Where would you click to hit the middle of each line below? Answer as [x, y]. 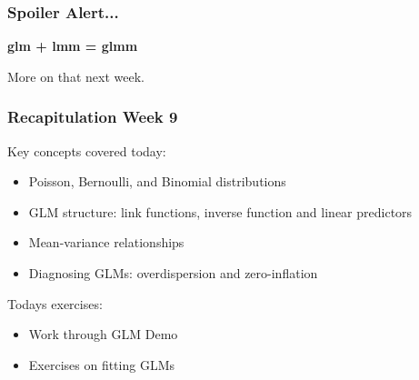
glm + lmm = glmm [73, 46]
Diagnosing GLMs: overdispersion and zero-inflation [173, 273]
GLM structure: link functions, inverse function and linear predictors [220, 211]
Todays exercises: [55, 303]
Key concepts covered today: [87, 150]
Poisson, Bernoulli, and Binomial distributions [157, 181]
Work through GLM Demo [103, 334]
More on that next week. [76, 76]
